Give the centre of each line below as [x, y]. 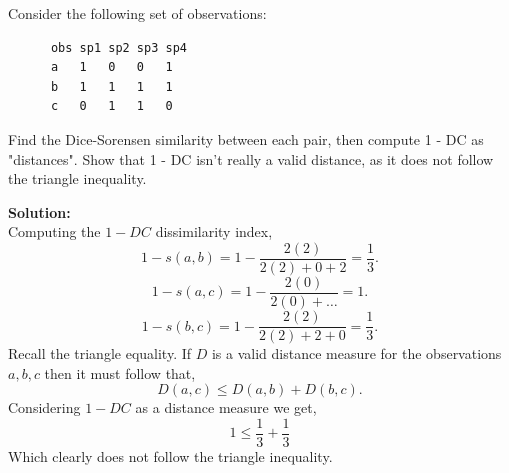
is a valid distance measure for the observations [356, 353]
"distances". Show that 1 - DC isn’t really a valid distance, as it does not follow [251, 158]
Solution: [39, 211]
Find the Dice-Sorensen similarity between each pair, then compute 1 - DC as [246, 138]
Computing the [54, 231]
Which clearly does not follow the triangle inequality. [170, 455]
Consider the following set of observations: [137, 13]
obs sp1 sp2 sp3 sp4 [118, 47]
